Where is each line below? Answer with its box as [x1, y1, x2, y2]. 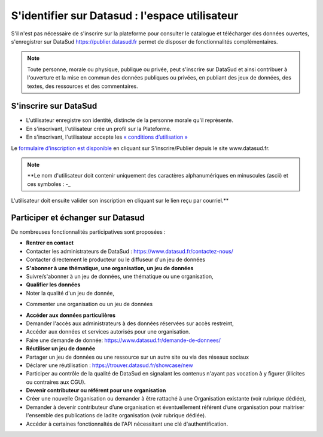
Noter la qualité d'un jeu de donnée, [26, 289, 115, 297]
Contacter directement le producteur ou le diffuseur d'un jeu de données [26, 256, 206, 263]
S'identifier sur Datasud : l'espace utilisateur [11, 9, 239, 22]
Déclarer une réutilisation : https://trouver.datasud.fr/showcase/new [26, 362, 194, 369]
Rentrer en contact [26, 239, 74, 246]
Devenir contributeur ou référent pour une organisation [26, 387, 166, 394]
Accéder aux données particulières [26, 311, 116, 319]
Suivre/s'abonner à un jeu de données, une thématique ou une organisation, [26, 273, 214, 280]
